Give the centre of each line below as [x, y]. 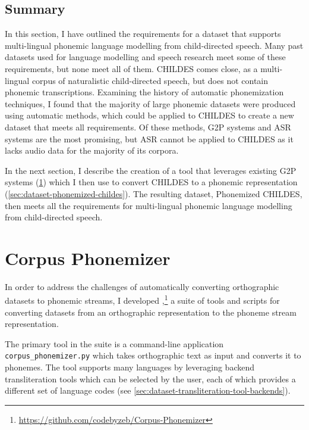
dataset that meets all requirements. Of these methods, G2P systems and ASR [148, 127]
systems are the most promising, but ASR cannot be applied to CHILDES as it [149, 138]
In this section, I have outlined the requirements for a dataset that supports [143, 34]
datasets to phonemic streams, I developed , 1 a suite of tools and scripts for [142, 300]
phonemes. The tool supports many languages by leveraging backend [130, 367]
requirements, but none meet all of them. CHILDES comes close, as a [131, 68]
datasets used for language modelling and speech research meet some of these [145, 57]
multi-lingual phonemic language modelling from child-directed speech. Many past [154, 45]
